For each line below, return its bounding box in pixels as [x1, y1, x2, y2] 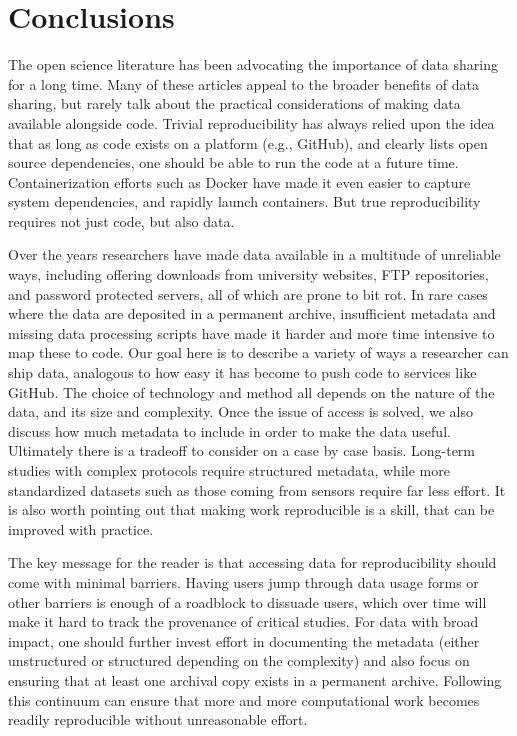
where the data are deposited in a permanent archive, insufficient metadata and [8, 303, 496, 324]
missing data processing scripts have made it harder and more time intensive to [8, 322, 495, 343]
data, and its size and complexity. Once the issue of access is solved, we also [8, 401, 473, 422]
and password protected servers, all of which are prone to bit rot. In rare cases [8, 283, 488, 304]
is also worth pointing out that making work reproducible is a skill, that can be [8, 499, 495, 520]
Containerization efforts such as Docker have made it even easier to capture [8, 171, 471, 192]
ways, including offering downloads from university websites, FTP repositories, [8, 264, 489, 285]
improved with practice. [8, 518, 154, 539]
